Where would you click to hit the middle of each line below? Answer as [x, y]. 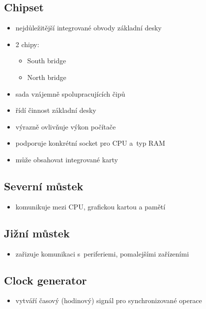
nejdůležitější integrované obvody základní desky [88, 28]
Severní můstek [44, 186]
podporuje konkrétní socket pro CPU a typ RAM [90, 143]
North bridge [47, 77]
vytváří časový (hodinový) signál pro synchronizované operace [109, 300]
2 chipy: [27, 44]
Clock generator [45, 280]
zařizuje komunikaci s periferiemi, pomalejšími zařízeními [102, 253]
